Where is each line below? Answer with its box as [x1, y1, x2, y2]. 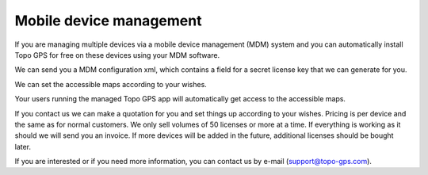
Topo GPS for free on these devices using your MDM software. [14, 50, 220, 59]
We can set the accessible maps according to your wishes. [14, 79, 208, 89]
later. [14, 142, 32, 151]
